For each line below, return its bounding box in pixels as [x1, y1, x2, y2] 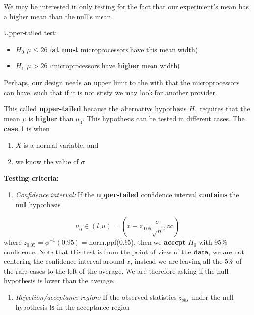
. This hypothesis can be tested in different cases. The [82, 113, 245, 123]
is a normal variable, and [24, 140, 99, 150]
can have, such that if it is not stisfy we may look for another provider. [4, 87, 217, 97]
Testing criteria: [4, 173, 59, 183]
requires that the [200, 103, 250, 114]
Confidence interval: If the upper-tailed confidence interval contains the [15, 189, 239, 199]
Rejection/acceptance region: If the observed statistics [15, 292, 177, 302]
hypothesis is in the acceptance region [15, 301, 130, 312]
